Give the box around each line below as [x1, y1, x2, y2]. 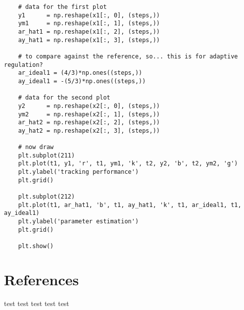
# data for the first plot [18, 3, 107, 10]
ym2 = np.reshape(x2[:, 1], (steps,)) [18, 110, 160, 118]
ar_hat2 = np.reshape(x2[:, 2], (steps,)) [18, 119, 160, 126]
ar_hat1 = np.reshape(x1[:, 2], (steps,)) [18, 28, 160, 35]
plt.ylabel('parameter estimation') [18, 218, 139, 225]
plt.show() [18, 243, 54, 250]
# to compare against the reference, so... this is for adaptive [18, 52, 238, 60]
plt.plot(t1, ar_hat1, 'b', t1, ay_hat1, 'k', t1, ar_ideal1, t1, [18, 201, 242, 208]
